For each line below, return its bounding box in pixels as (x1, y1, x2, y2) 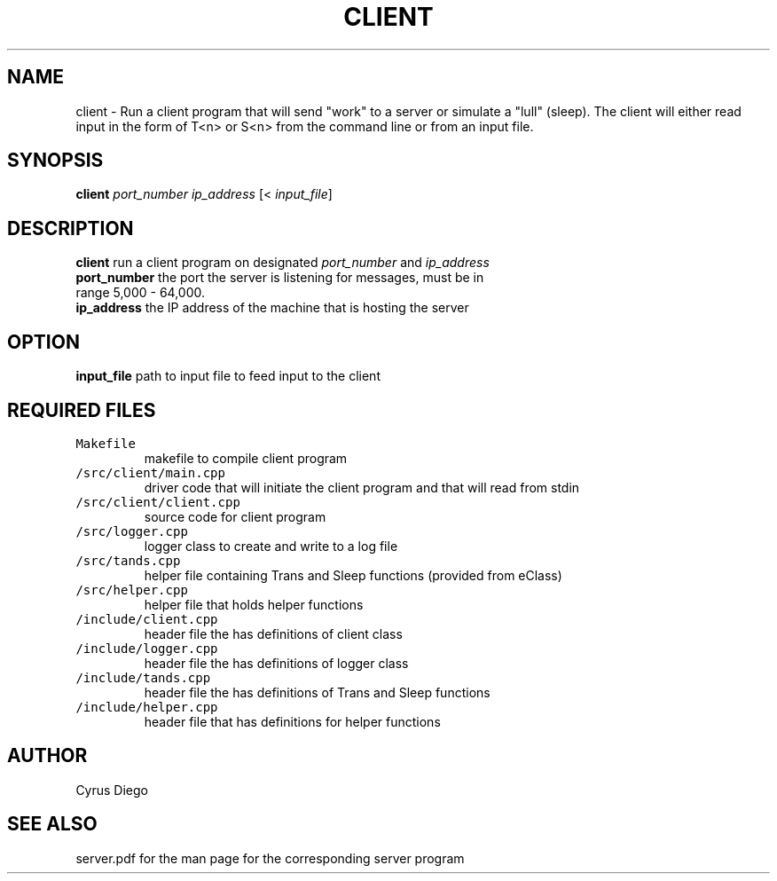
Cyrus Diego (75, 782, 148, 798)
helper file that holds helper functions (144, 596, 364, 612)
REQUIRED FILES (7, 398, 156, 421)
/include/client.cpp (75, 611, 218, 626)
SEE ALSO (7, 813, 98, 836)
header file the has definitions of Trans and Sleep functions (144, 684, 491, 700)
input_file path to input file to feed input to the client (75, 368, 381, 384)
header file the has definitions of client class (144, 625, 403, 641)
